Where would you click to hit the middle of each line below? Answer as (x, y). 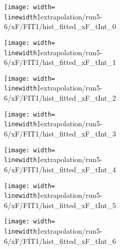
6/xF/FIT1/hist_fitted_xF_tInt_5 (60, 205)
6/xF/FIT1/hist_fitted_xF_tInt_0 (60, 26)
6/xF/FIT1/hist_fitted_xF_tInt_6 (60, 241)
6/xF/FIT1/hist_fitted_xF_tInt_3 (60, 134)
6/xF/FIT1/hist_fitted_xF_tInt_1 (60, 62)
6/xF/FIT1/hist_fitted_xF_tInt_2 (60, 98)
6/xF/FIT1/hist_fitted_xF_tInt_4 (60, 169)
